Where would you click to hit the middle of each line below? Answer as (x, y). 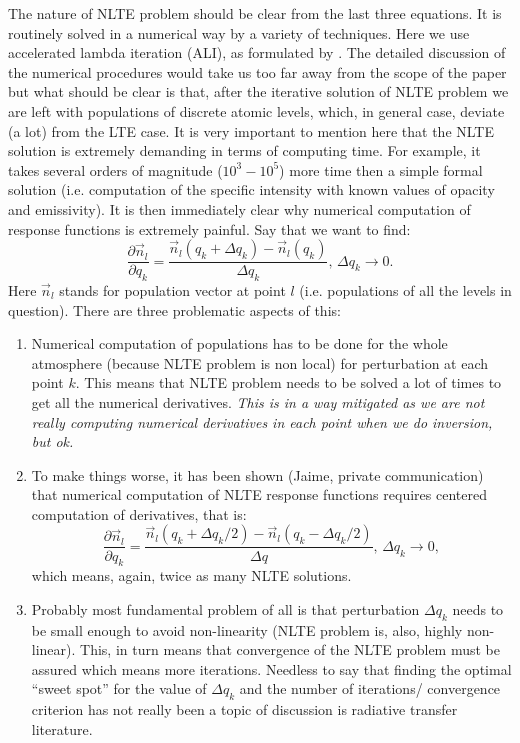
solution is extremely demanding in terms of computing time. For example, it (244, 150)
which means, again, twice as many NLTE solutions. (191, 575)
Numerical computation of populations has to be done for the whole (239, 343)
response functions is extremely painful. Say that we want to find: (209, 228)
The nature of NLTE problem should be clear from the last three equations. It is (255, 13)
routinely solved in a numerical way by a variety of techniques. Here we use (239, 32)
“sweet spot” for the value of (119, 688)
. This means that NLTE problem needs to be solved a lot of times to (288, 382)
